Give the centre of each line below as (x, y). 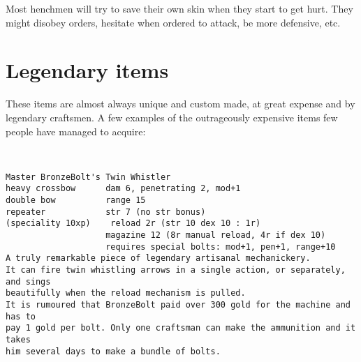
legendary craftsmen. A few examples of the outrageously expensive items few (172, 117)
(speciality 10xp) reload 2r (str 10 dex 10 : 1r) (133, 224)
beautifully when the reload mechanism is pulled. (126, 293)
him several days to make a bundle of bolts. (113, 351)
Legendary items (87, 70)
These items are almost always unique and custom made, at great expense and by (180, 104)
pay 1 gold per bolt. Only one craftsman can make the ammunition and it (181, 328)
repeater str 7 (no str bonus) (106, 212)
